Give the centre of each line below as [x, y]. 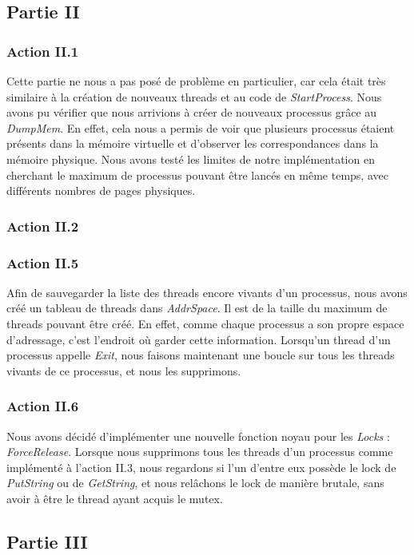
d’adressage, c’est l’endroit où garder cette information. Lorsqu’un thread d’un [199, 339]
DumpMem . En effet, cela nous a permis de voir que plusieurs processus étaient [201, 127]
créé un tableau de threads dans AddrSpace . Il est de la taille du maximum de [197, 308]
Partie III [47, 541]
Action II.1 [43, 51]
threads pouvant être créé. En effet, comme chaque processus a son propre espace [205, 323]
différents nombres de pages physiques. [101, 190]
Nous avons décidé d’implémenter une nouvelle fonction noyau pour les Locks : [198, 436]
